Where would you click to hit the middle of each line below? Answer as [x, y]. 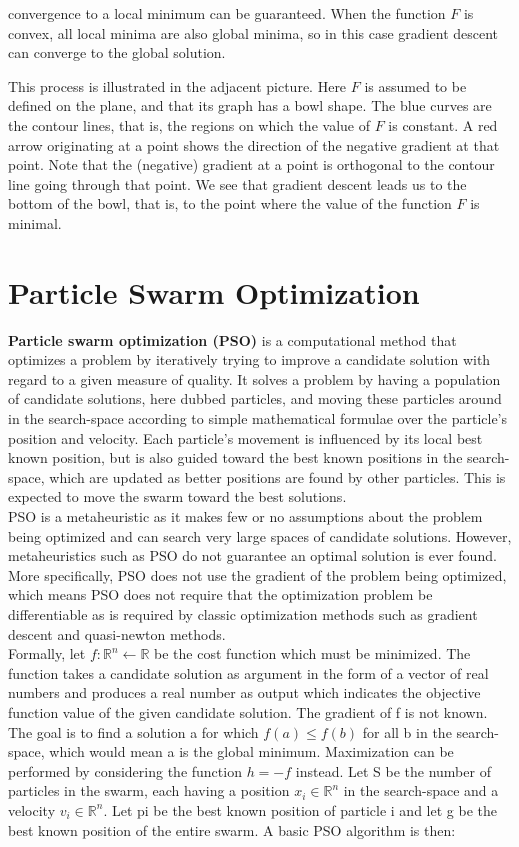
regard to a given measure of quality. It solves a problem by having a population [254, 378]
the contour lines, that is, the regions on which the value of [189, 124]
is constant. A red [443, 124]
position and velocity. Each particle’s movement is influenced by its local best [245, 437]
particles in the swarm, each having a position [149, 790]
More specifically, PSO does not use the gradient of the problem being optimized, [257, 574]
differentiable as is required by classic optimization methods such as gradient [243, 613]
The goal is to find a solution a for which [133, 731]
